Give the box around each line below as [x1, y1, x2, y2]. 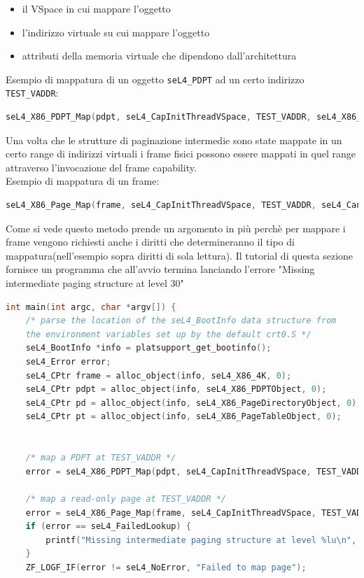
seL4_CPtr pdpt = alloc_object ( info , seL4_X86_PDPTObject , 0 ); [25, 384, 327, 395]
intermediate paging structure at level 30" [6, 276, 184, 290]
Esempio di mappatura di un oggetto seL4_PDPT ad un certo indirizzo [6, 71, 304, 86]
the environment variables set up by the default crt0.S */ [25, 329, 311, 339]
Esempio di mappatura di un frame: [6, 174, 160, 188]
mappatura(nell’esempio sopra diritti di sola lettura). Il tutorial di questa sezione [6, 248, 353, 262]
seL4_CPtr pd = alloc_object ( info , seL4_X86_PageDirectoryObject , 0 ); [25, 397, 362, 408]
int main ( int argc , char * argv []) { [6, 302, 176, 312]
